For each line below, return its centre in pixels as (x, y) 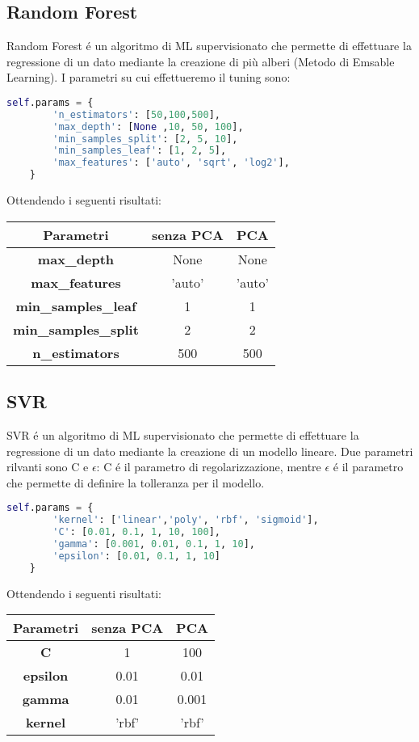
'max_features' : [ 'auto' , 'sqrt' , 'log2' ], (171, 163)
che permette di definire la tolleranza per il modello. (136, 482)
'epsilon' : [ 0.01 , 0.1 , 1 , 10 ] (136, 556)
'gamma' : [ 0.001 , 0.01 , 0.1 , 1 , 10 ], (154, 544)
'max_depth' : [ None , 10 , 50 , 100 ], (148, 126)
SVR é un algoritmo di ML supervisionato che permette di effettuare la (183, 434)
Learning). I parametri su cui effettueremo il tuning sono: (149, 77)
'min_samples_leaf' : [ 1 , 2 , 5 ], (140, 151)
